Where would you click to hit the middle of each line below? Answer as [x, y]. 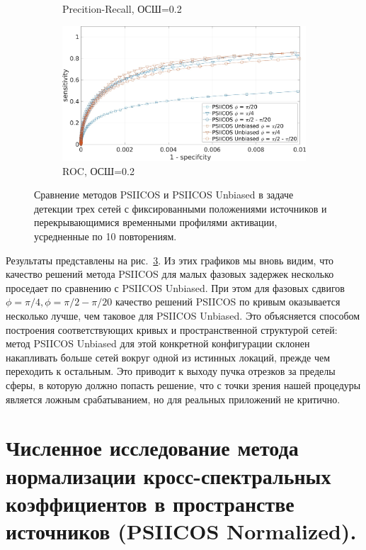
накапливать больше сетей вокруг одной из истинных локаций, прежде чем [168, 357]
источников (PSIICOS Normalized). [181, 531]
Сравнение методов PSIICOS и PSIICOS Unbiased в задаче [164, 195]
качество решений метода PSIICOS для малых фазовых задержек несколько [170, 274]
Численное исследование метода [152, 448]
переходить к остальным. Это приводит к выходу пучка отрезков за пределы [171, 371]
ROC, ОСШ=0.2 [98, 170]
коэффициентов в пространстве [150, 503]
